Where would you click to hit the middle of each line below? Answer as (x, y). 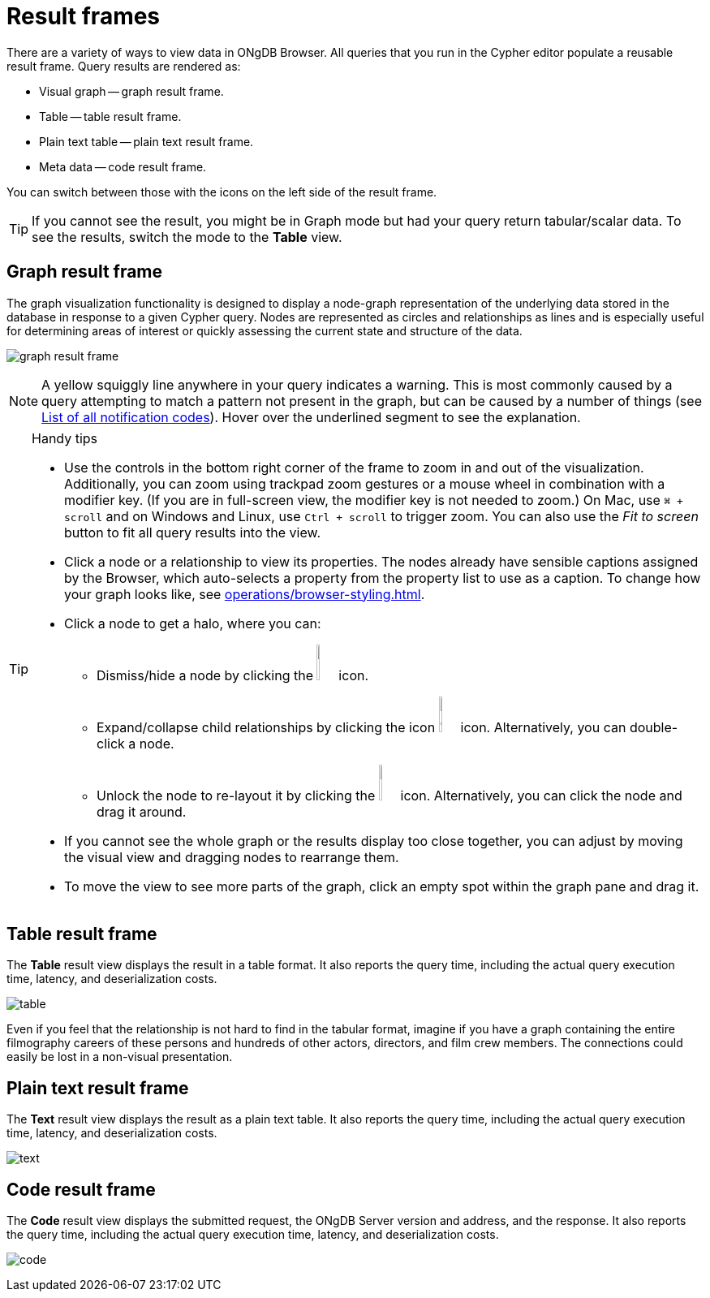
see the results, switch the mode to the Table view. (187, 237)
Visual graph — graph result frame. (131, 91)
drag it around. (142, 811)
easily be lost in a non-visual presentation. (120, 1057)
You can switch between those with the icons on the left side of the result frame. (222, 192)
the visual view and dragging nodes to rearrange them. (232, 857)
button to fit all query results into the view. (192, 532)
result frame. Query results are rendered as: (124, 66)
